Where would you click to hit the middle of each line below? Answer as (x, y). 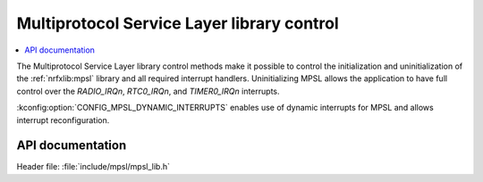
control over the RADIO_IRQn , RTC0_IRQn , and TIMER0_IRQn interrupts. (148, 91)
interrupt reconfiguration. (63, 120)
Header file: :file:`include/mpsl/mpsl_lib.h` (93, 167)
